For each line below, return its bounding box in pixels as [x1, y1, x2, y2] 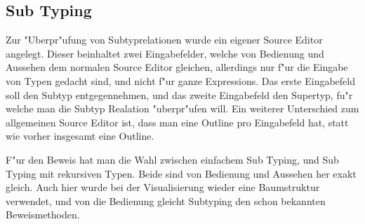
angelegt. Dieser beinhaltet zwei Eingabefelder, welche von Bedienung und [6, 46, 324, 60]
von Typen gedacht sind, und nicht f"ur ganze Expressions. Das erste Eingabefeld [6, 73, 355, 88]
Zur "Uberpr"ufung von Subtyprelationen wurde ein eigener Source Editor [6, 32, 323, 47]
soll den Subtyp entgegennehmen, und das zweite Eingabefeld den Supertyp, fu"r [6, 87, 353, 102]
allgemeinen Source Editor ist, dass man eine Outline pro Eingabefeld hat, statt [6, 114, 349, 129]
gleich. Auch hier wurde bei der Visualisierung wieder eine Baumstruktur [6, 180, 320, 195]
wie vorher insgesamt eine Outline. [6, 129, 154, 143]
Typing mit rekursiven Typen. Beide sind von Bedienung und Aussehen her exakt [6, 166, 357, 180]
